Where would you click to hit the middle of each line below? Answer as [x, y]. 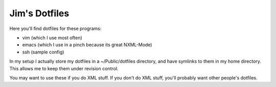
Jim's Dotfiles [39, 13]
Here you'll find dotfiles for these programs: [55, 28]
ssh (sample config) [43, 52]
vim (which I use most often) [52, 38]
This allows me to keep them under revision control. [64, 68]
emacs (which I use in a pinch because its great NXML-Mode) [87, 45]
